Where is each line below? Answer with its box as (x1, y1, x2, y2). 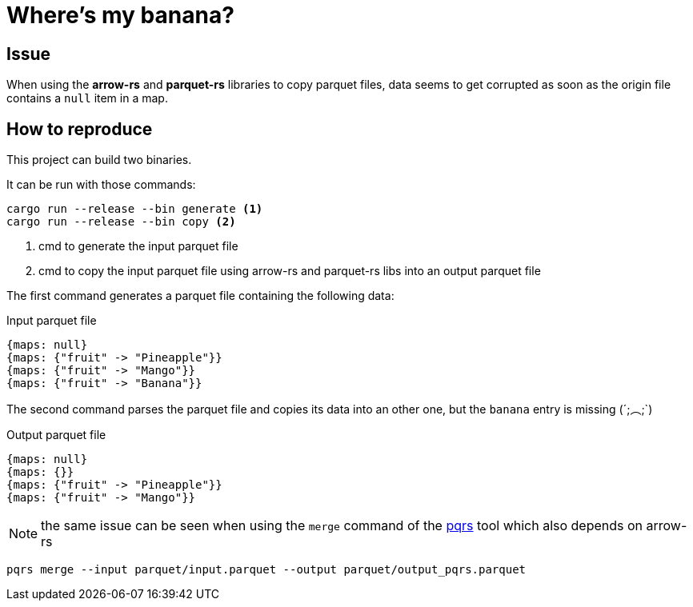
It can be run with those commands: (6, 178, 196, 192)
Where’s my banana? (6, 2, 234, 29)
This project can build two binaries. (6, 153, 192, 167)
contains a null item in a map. (6, 91, 168, 106)
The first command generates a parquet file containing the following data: (6, 289, 395, 303)
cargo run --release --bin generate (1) (6, 202, 263, 216)
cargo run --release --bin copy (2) (6, 215, 236, 229)
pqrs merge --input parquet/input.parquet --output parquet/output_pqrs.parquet (6, 563, 527, 577)
